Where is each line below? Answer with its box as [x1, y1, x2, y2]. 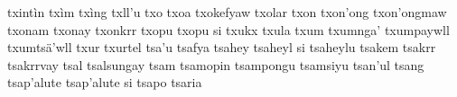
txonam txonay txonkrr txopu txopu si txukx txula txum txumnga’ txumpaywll [7, 20, 450, 39]
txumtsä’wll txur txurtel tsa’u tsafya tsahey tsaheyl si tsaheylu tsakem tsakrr [7, 38, 436, 57]
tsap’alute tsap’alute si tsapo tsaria [7, 73, 202, 92]
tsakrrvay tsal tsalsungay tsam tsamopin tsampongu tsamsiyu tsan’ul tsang [7, 55, 424, 74]
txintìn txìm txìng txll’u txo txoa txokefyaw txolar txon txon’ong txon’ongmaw [7, 3, 447, 21]
